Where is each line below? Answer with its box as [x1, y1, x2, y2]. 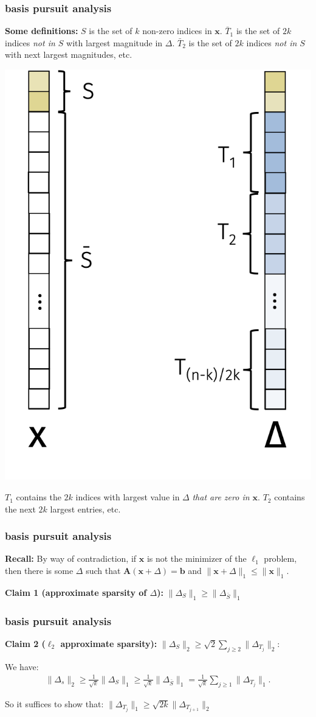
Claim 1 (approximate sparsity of [5, 586, 147, 598]
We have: [5, 660, 39, 673]
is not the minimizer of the [146, 552, 247, 565]
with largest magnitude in [66, 36, 163, 49]
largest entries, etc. [50, 502, 121, 515]
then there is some [5, 564, 74, 577]
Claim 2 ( [5, 637, 46, 649]
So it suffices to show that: [5, 697, 104, 710]
